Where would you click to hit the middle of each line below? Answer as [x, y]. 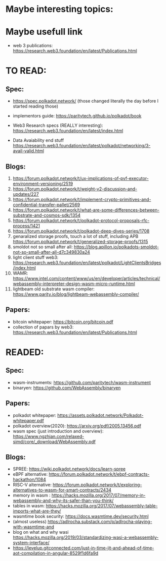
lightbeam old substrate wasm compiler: [54, 289]
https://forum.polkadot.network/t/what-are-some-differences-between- [86, 210]
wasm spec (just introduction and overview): [58, 431]
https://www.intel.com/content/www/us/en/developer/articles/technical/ [86, 278]
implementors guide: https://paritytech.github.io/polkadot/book [77, 116]
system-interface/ [31, 543]
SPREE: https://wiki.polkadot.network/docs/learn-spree [69, 469]
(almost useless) [29, 522]
